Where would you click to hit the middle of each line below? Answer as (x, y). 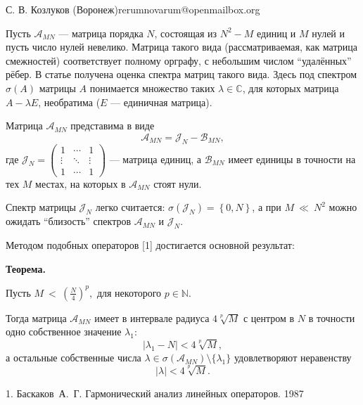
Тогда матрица (36, 317)
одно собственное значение (64, 332)
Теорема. (26, 268)
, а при (267, 207)
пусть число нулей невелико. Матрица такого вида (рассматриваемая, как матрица (181, 47)
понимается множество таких (152, 88)
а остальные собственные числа (74, 358)
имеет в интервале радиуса (152, 317)
